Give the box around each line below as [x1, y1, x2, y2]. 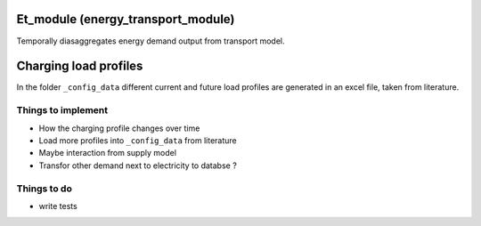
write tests [38, 200, 77, 211]
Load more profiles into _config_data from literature [38, 134, 238, 146]
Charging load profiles [16, 59, 143, 74]
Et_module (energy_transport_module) [16, 12, 235, 27]
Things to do [16, 182, 73, 195]
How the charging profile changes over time [38, 123, 200, 133]
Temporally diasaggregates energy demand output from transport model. [16, 36, 285, 46]
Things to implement [16, 104, 109, 117]
